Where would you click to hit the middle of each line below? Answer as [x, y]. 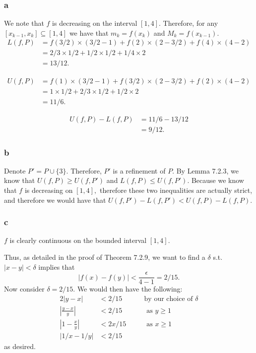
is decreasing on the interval [95, 23]
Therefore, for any [191, 23]
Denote [15, 170]
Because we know [218, 180]
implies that [57, 266]
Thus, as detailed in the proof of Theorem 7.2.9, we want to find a [105, 257]
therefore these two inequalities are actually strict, [176, 190]
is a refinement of [139, 170]
